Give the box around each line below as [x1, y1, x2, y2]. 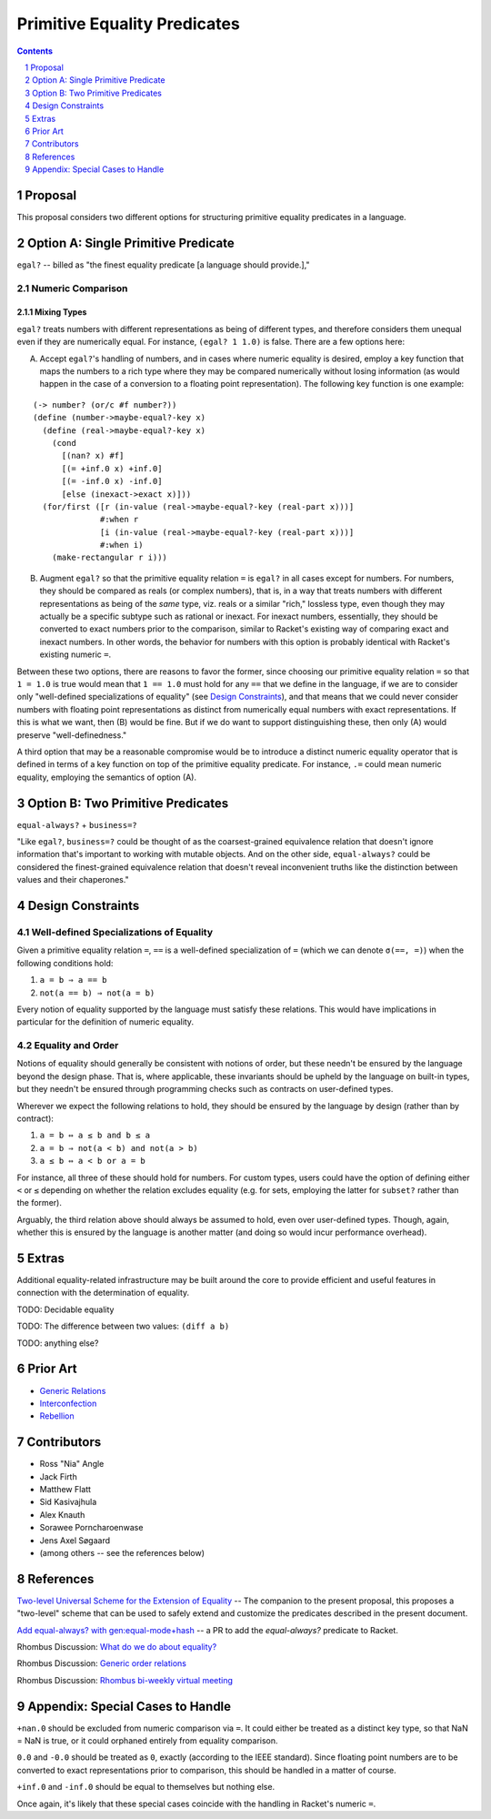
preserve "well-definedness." [16, 729, 127, 741]
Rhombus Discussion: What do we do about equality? [16, 1642, 217, 1652]
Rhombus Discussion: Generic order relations [16, 1658, 186, 1669]
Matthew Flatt [39, 1483, 91, 1494]
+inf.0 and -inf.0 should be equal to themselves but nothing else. [16, 1782, 276, 1793]
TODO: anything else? [16, 1338, 99, 1349]
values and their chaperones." [16, 874, 129, 885]
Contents [16, 45, 54, 56]
